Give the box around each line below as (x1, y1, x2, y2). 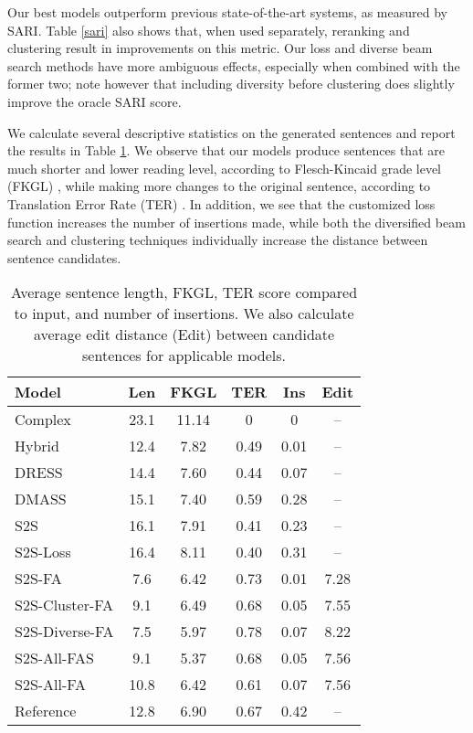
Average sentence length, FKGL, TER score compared (11, 282, 358, 303)
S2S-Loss (15, 541, 71, 563)
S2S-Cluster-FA (15, 594, 113, 616)
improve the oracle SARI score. (7, 91, 182, 111)
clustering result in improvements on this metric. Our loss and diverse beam (7, 38, 433, 58)
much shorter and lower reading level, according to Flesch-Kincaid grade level (7, 158, 442, 177)
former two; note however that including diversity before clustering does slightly (7, 74, 455, 93)
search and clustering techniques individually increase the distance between (7, 230, 428, 250)
